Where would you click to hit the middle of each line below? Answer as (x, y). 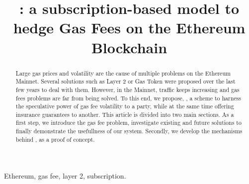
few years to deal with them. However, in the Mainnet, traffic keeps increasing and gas (127, 89)
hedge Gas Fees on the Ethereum (129, 28)
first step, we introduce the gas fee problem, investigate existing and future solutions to (128, 123)
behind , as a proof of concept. (55, 139)
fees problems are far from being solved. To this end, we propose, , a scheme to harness (128, 98)
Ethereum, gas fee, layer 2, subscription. (65, 176)
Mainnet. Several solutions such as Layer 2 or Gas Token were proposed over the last (125, 81)
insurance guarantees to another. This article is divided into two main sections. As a (125, 114)
